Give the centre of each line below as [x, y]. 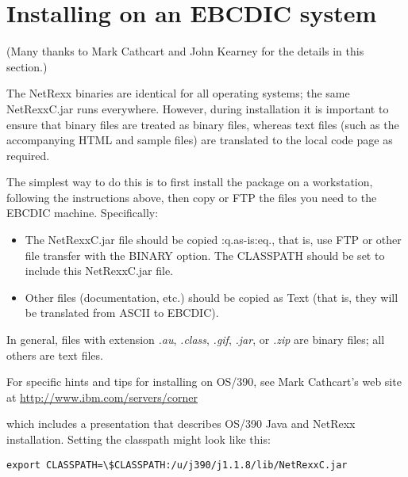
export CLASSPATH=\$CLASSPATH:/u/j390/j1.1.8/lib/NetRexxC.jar [177, 465]
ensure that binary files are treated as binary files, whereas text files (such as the [203, 124]
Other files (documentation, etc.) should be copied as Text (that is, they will [212, 297]
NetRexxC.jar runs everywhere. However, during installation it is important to [198, 108]
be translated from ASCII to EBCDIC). [122, 313]
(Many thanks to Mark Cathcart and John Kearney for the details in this [185, 51]
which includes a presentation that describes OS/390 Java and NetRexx [181, 424]
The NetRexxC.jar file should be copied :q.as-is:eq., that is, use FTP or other [213, 240]
